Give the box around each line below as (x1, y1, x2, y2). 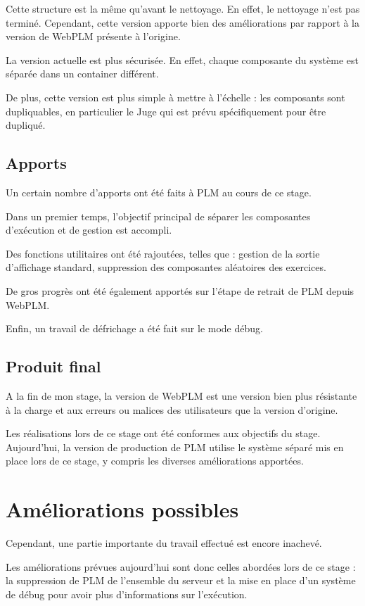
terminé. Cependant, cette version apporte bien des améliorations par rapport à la (6, 15, 359, 30)
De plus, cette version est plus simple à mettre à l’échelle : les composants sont (6, 89, 345, 104)
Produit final (6, 355, 101, 377)
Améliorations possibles (6, 495, 239, 524)
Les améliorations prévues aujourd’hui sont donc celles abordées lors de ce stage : (6, 559, 356, 574)
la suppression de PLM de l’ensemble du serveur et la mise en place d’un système (6, 573, 356, 588)
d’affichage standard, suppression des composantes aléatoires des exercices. (6, 260, 326, 274)
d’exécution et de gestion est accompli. (6, 222, 172, 237)
